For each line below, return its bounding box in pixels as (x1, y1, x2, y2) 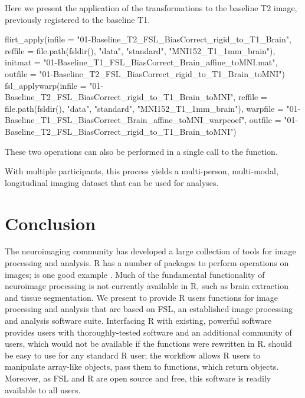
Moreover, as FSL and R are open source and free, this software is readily (5, 372, 271, 384)
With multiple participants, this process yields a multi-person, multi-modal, (5, 165, 278, 177)
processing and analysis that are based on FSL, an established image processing (5, 303, 293, 315)
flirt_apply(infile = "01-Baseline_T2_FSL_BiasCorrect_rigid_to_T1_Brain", (5, 33, 291, 45)
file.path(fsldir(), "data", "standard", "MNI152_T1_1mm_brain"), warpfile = (5, 102, 284, 114)
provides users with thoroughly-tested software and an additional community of (5, 326, 292, 338)
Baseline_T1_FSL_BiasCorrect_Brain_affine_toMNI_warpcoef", (5, 114, 247, 126)
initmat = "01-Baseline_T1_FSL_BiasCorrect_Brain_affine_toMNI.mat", (5, 56, 278, 68)
